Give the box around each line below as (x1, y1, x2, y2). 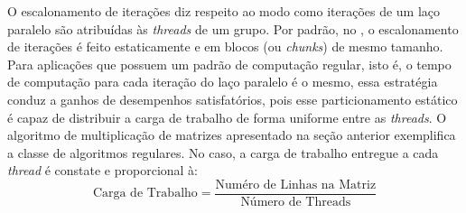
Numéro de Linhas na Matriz (215, 178, 377, 191)
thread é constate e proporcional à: (7, 161, 199, 180)
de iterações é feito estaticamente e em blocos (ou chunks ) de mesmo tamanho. (7, 37, 443, 56)
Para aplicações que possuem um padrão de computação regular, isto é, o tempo (7, 54, 452, 73)
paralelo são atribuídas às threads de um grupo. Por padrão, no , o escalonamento (7, 19, 459, 38)
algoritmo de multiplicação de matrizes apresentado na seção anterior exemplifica (7, 125, 456, 144)
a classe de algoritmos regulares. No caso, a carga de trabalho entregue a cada (7, 143, 439, 162)
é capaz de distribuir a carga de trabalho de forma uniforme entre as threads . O (7, 107, 447, 126)
